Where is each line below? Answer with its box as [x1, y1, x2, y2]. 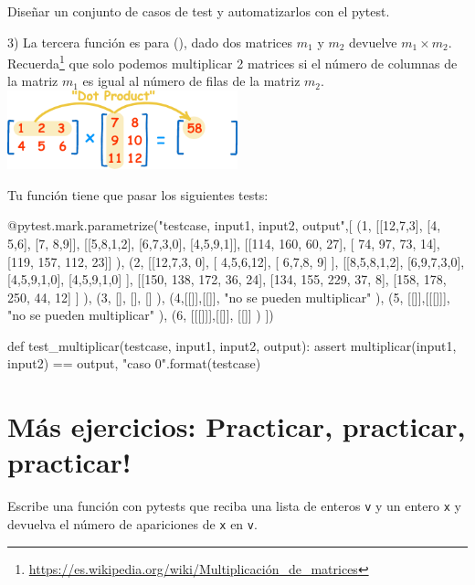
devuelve [349, 32, 397, 51]
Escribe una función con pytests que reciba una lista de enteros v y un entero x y [7, 496, 461, 516]
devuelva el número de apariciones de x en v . [7, 515, 258, 534]
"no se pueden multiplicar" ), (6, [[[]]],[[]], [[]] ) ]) [7, 305, 274, 324]
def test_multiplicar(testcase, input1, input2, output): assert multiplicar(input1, [7, 335, 457, 355]
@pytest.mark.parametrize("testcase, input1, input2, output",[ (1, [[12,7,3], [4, [7, 216, 441, 235]
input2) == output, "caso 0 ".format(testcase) [7, 354, 261, 373]
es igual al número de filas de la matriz [82, 71, 301, 90]
